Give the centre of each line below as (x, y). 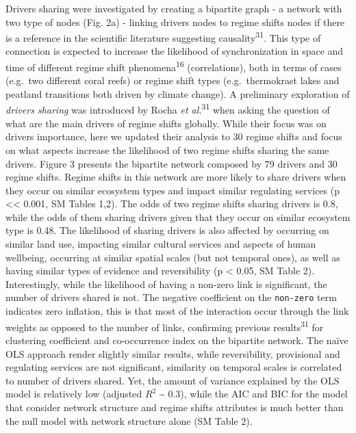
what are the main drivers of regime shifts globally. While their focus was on (166, 123)
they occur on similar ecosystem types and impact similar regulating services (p (173, 190)
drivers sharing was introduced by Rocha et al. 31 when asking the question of (168, 109)
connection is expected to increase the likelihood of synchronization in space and (175, 51)
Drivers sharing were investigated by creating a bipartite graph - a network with (174, 8)
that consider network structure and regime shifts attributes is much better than (175, 407)
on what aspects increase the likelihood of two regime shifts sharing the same (167, 149)
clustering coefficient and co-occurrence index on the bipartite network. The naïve (177, 340)
